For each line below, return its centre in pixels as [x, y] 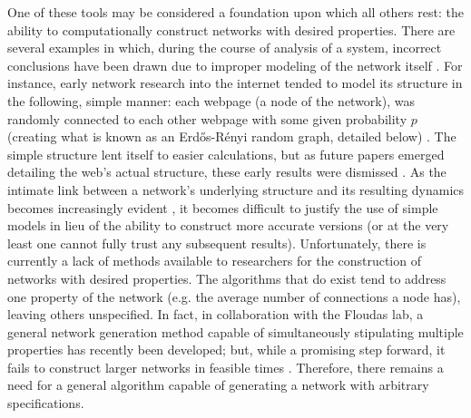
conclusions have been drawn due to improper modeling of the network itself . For [235, 65]
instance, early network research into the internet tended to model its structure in [235, 83]
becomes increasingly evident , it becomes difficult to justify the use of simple [223, 207]
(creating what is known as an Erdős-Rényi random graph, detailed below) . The [232, 136]
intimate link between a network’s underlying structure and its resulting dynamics [236, 189]
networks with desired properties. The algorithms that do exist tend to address [227, 278]
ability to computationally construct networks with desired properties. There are [231, 29]
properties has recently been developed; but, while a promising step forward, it [226, 350]
